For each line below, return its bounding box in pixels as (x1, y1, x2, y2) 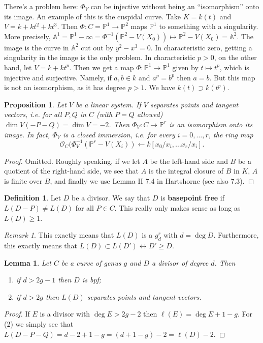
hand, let (4, 62, 32, 72)
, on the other (214, 52, 257, 63)
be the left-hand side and (150, 155, 228, 166)
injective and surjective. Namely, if (4, 72, 112, 82)
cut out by (81, 42, 114, 52)
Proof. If (4, 308, 30, 319)
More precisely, (4, 31, 51, 41)
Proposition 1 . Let (4, 99, 67, 109)
